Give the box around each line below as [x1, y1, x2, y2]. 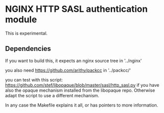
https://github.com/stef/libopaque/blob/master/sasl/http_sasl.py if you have [5, 82, 160, 88]
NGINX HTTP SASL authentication [5, 3, 148, 15]
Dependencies [5, 44, 51, 53]
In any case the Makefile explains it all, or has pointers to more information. [5, 102, 159, 108]
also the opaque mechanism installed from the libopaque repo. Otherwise [5, 87, 155, 93]
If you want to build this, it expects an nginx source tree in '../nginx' [5, 58, 142, 64]
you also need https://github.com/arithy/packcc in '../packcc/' [5, 67, 131, 73]
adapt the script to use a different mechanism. [5, 92, 100, 98]
